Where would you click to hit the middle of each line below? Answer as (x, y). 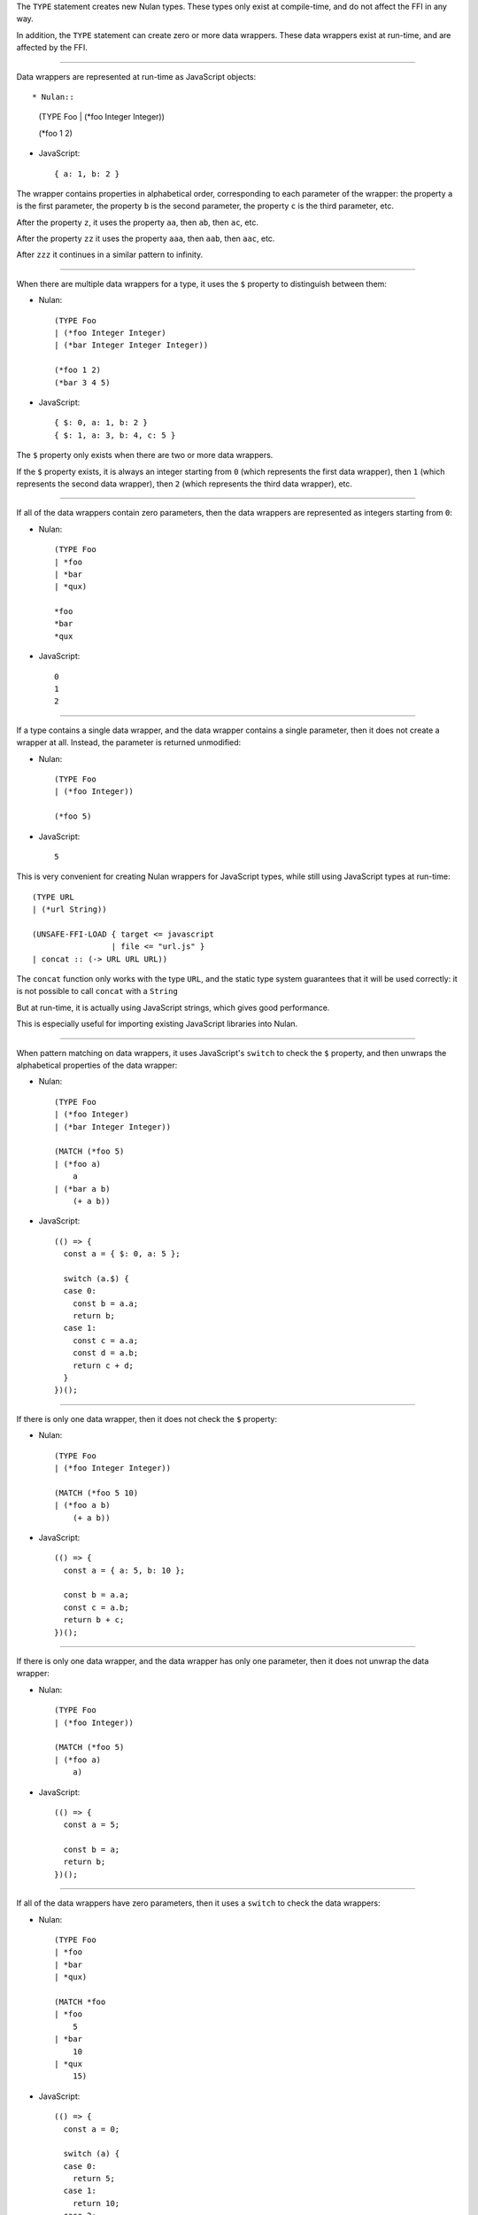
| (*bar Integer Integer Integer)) (131, 345)
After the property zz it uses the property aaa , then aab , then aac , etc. (146, 238)
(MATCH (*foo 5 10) (96, 1492)
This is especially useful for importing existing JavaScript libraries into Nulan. (157, 1024)
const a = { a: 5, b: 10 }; (124, 1570)
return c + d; (103, 1365)
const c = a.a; (105, 1341)
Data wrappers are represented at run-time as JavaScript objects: (136, 76)
